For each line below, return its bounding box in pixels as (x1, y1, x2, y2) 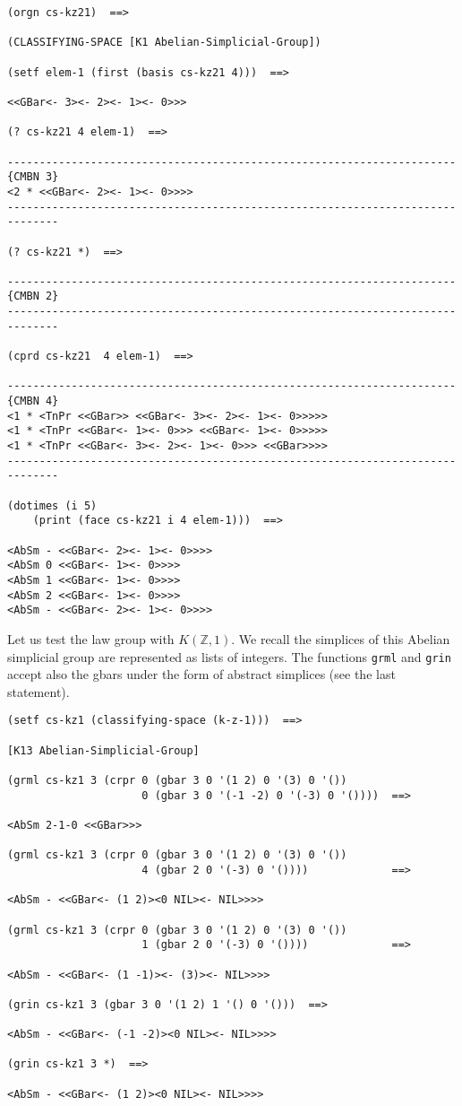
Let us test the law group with (7, 629, 175, 648)
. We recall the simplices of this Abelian (231, 629, 450, 648)
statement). (7, 682, 70, 701)
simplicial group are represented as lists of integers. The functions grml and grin (7, 647, 451, 666)
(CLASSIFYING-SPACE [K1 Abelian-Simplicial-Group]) (7, 36, 321, 49)
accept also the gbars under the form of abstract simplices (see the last (7, 665, 396, 684)
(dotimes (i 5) (7, 499, 98, 512)
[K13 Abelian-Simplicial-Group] (7, 744, 200, 757)
